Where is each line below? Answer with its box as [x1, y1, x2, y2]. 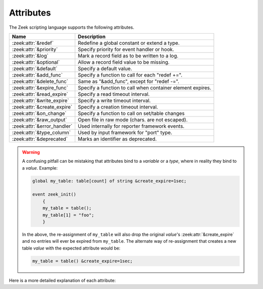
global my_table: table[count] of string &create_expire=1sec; [32, 178, 187, 184]
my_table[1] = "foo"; [42, 212, 94, 218]
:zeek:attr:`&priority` [12, 46, 58, 53]
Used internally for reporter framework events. [77, 122, 185, 129]
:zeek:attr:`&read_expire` [12, 91, 68, 97]
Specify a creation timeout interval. [77, 103, 158, 110]
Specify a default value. [77, 65, 132, 72]
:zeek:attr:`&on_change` [12, 110, 67, 116]
